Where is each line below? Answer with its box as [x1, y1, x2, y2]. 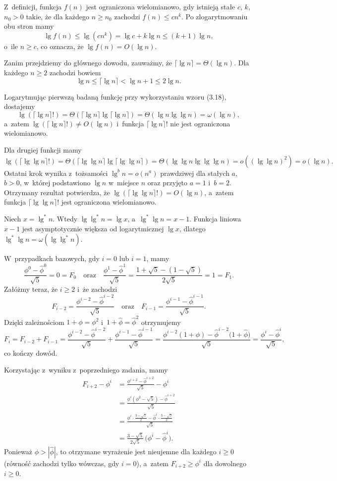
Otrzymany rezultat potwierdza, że [4, 187, 110, 197]
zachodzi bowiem [50, 67, 101, 77]
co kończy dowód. [4, 348, 57, 358]
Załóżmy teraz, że [4, 283, 58, 294]
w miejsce [108, 177, 139, 188]
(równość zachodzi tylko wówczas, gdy [4, 458, 119, 468]
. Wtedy [53, 213, 78, 223]
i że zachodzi [77, 283, 117, 294]
